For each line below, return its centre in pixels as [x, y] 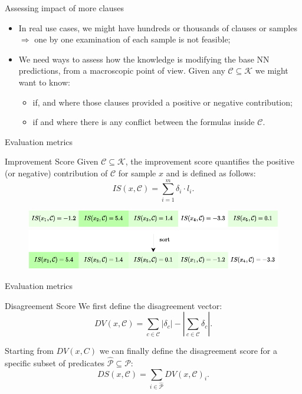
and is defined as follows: [211, 173]
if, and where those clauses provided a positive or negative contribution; [163, 102]
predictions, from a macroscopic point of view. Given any [122, 70]
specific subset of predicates [55, 362]
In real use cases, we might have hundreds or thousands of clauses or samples [158, 27]
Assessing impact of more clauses [64, 8]
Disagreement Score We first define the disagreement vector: [114, 305]
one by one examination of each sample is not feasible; [132, 39]
